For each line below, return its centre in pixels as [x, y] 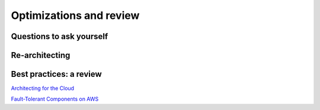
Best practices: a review [56, 74]
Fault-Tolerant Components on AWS [55, 99]
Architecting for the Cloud [42, 88]
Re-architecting [41, 55]
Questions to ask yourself [60, 36]
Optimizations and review [75, 15]
